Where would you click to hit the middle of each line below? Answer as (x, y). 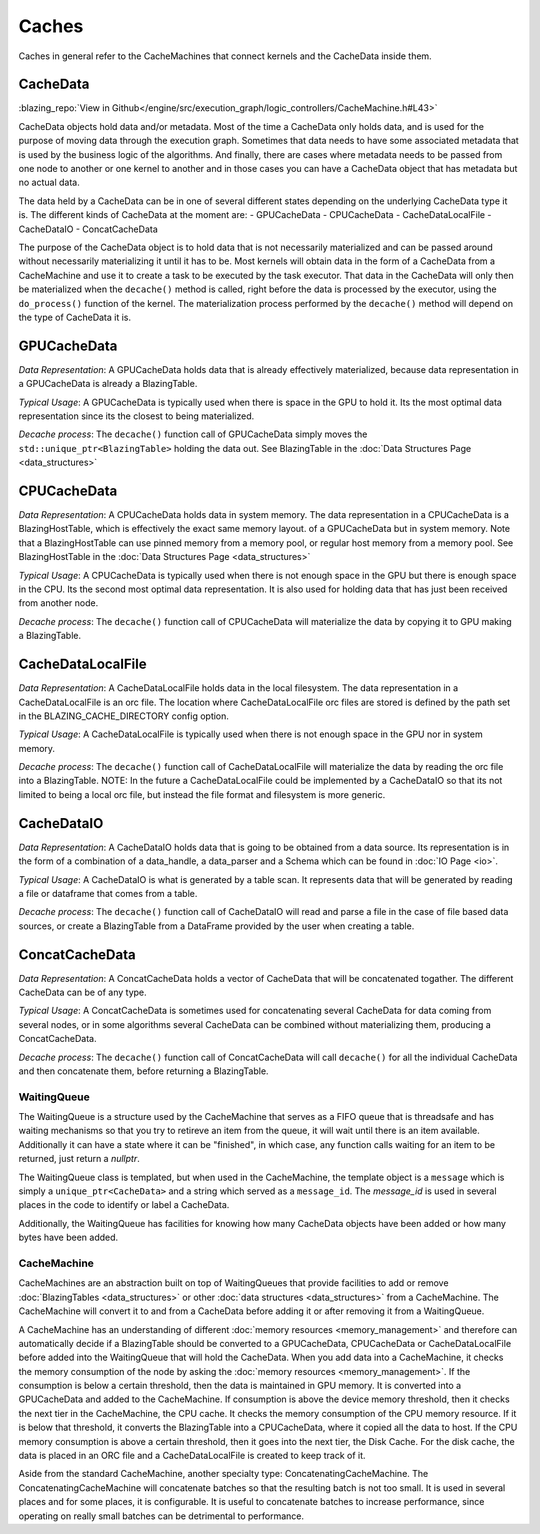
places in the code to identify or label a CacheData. (124, 1205)
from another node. (58, 603)
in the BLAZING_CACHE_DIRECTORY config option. (124, 716)
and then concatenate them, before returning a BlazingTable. (143, 1071)
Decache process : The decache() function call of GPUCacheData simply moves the (193, 434)
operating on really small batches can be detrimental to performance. (161, 1516)
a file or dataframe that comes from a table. (108, 893)
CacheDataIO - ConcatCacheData (88, 229)
